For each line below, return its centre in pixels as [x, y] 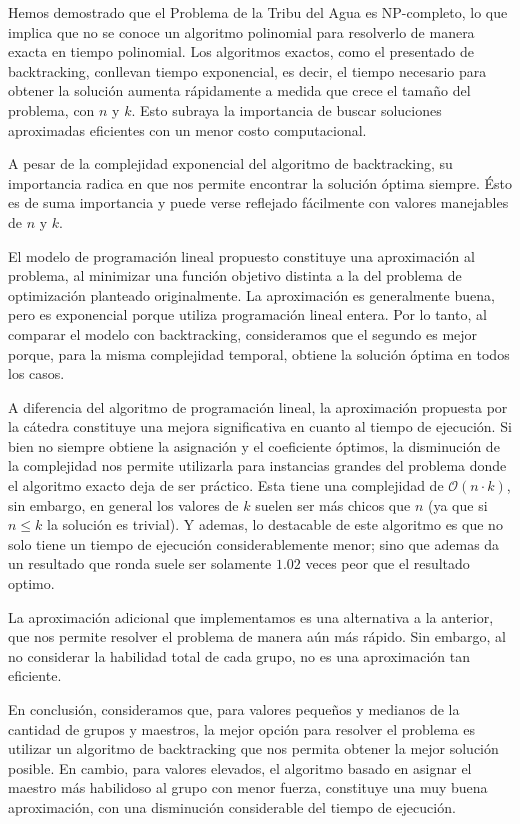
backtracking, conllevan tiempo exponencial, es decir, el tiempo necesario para [247, 70]
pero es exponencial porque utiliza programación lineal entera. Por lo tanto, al [247, 314]
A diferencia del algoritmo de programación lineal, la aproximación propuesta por [258, 406]
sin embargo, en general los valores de [123, 504]
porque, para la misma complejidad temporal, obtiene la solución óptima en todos [259, 353]
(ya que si [457, 504]
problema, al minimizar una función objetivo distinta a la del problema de [235, 275]
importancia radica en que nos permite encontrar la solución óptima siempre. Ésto [260, 182]
